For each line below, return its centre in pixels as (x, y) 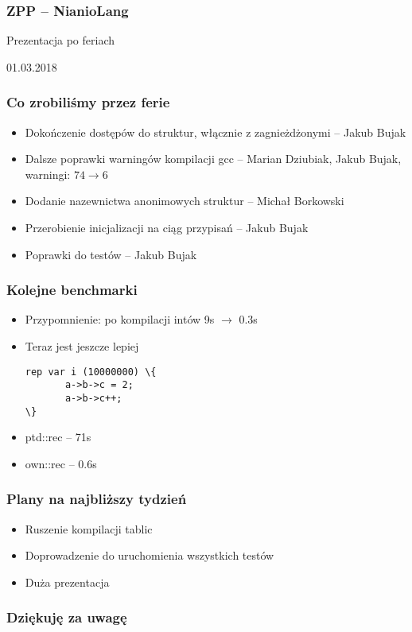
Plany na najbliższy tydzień (97, 499)
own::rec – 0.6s (61, 463)
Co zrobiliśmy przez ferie (88, 102)
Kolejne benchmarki (72, 290)
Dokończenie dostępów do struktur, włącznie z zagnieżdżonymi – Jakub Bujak (216, 132)
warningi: (48, 174)
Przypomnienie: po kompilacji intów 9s (120, 319)
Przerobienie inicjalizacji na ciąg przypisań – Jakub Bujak (167, 227)
